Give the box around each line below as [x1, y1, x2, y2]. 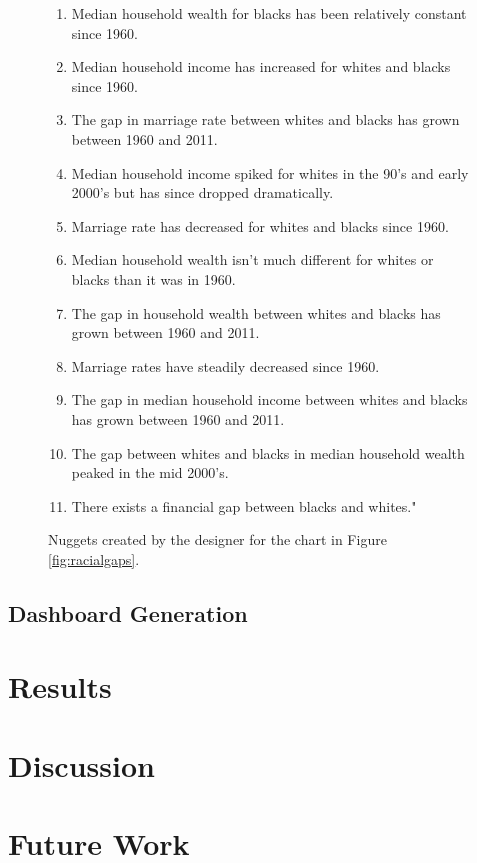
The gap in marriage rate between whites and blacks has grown [71, 109, 460, 130]
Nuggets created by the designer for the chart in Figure [48, 529, 387, 550]
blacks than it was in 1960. [71, 268, 236, 289]
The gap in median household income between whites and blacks [71, 389, 468, 410]
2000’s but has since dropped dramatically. [71, 182, 334, 203]
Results [8, 666, 112, 707]
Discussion [8, 744, 155, 785]
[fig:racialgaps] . [48, 548, 140, 569]
